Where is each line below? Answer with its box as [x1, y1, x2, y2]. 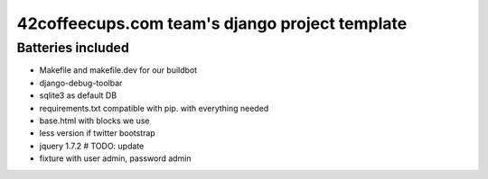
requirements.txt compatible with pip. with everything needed [39, 103, 269, 113]
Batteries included [16, 40, 130, 56]
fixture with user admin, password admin [39, 153, 192, 164]
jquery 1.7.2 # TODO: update [39, 140, 145, 151]
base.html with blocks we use [39, 115, 150, 126]
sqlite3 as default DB [39, 90, 117, 101]
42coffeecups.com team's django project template [16, 13, 408, 33]
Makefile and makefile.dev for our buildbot [39, 65, 198, 76]
